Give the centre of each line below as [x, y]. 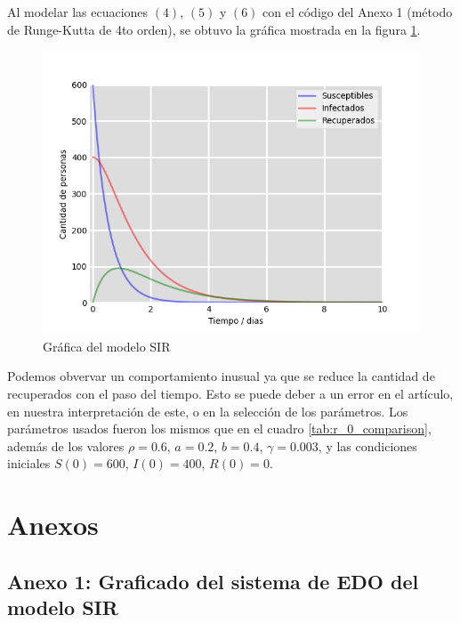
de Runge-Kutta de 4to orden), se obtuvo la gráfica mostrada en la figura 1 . [214, 29]
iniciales [29, 463]
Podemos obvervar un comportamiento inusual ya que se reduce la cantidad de [221, 376]
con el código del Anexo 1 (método [358, 12]
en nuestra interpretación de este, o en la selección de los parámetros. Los [208, 411]
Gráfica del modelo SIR [107, 346]
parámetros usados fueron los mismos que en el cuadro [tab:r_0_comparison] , [219, 429]
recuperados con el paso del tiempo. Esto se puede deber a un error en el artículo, [230, 393]
